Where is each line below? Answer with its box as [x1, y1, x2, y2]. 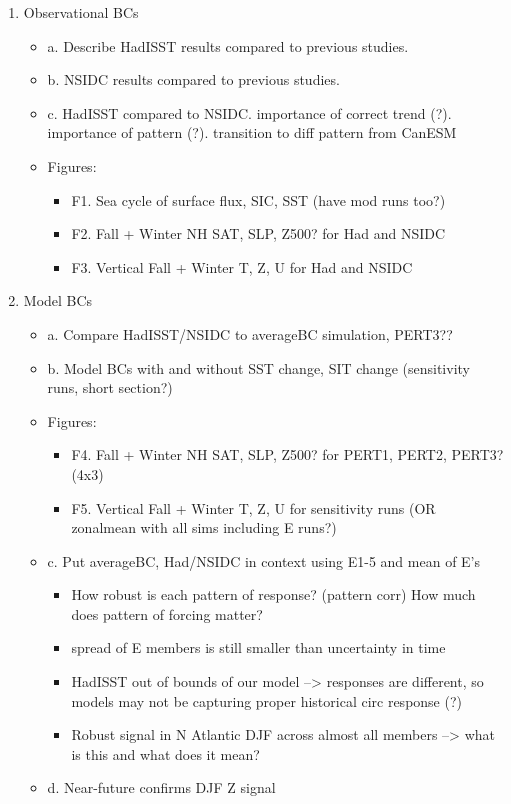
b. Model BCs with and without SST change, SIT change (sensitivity [47, 357, 470, 378]
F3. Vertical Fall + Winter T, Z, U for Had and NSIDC [71, 256, 413, 277]
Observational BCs [23, 2, 139, 22]
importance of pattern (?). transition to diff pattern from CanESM [47, 122, 457, 143]
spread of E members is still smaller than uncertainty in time [71, 637, 446, 658]
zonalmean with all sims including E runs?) [71, 517, 337, 538]
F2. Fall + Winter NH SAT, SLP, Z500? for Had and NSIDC [71, 223, 446, 244]
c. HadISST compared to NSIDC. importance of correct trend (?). [47, 102, 452, 123]
